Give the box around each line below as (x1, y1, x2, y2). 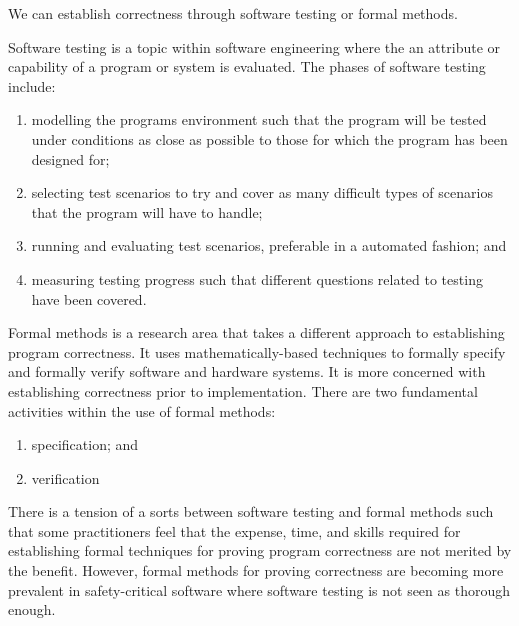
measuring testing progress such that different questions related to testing (31, 268, 483, 289)
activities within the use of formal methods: (8, 400, 276, 421)
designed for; (31, 148, 110, 169)
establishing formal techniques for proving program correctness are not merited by (8, 540, 512, 561)
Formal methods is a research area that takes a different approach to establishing (8, 322, 505, 343)
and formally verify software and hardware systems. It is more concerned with (8, 361, 486, 382)
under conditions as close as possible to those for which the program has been (31, 128, 508, 149)
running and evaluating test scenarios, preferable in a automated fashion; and (31, 235, 507, 256)
